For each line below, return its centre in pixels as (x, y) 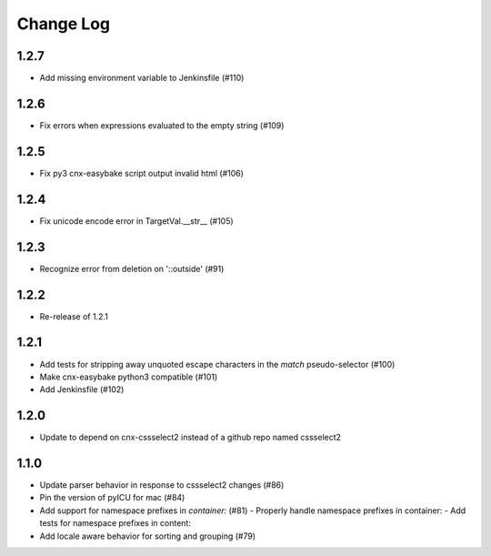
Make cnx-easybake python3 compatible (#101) (129, 377)
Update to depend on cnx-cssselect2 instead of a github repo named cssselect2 (190, 438)
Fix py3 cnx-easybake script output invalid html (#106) (142, 173)
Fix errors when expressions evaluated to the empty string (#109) (162, 125)
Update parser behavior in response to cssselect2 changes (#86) (162, 485)
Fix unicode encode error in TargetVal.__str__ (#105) (136, 221)
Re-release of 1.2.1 (74, 316)
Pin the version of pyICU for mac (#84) (112, 498)
